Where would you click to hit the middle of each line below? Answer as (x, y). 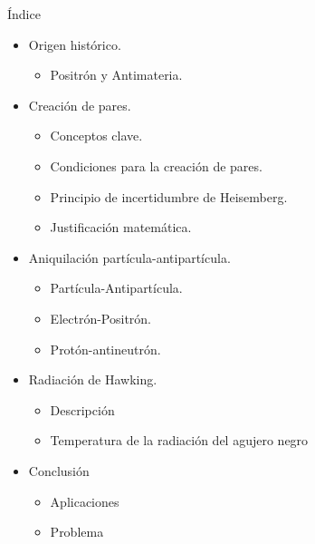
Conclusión (59, 470)
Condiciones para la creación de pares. (156, 165)
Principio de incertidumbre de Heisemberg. (169, 196)
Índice (24, 14)
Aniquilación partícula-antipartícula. (129, 257)
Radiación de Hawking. (93, 379)
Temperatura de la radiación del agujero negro (179, 440)
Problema (77, 532)
